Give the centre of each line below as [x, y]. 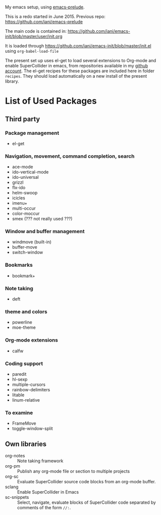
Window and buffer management [45, 232]
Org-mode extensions [32, 340]
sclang [12, 487]
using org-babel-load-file [32, 51]
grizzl [18, 182]
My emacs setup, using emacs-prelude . [45, 7]
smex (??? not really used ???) [42, 219]
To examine [19, 412]
